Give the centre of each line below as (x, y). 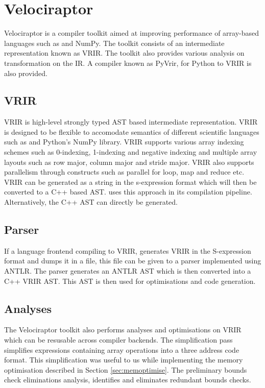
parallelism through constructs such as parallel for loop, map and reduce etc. (124, 172)
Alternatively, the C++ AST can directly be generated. (91, 202)
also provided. (26, 73)
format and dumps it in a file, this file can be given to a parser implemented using (133, 261)
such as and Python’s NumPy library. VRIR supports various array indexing (124, 142)
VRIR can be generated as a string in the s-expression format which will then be (130, 181)
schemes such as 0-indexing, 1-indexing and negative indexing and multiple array (131, 152)
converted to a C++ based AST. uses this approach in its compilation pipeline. (128, 192)
